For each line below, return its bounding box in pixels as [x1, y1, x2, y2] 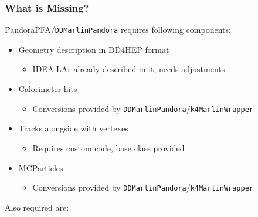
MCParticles [18, 161, 63, 174]
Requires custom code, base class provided [32, 141, 185, 154]
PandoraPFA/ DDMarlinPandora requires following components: [5, 23, 231, 36]
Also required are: [5, 201, 69, 213]
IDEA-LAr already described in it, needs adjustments [32, 63, 225, 75]
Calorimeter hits [18, 83, 77, 95]
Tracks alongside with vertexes [18, 122, 128, 134]
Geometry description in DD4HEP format [18, 43, 169, 55]
